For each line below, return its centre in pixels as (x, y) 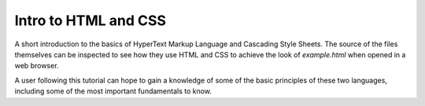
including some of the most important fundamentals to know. (113, 91)
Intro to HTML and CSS (91, 20)
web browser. (37, 66)
